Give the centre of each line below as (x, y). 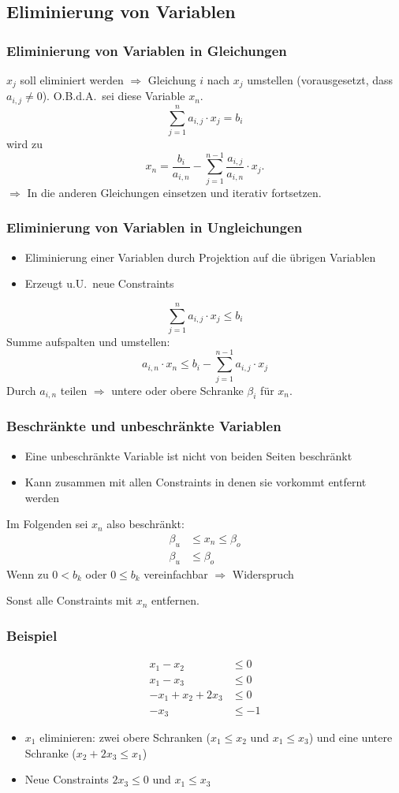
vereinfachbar (176, 573)
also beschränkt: (145, 524)
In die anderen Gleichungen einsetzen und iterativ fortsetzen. (174, 192)
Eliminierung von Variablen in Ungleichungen (155, 227)
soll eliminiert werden (72, 80)
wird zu (24, 144)
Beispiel (32, 635)
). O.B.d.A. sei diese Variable (114, 96)
